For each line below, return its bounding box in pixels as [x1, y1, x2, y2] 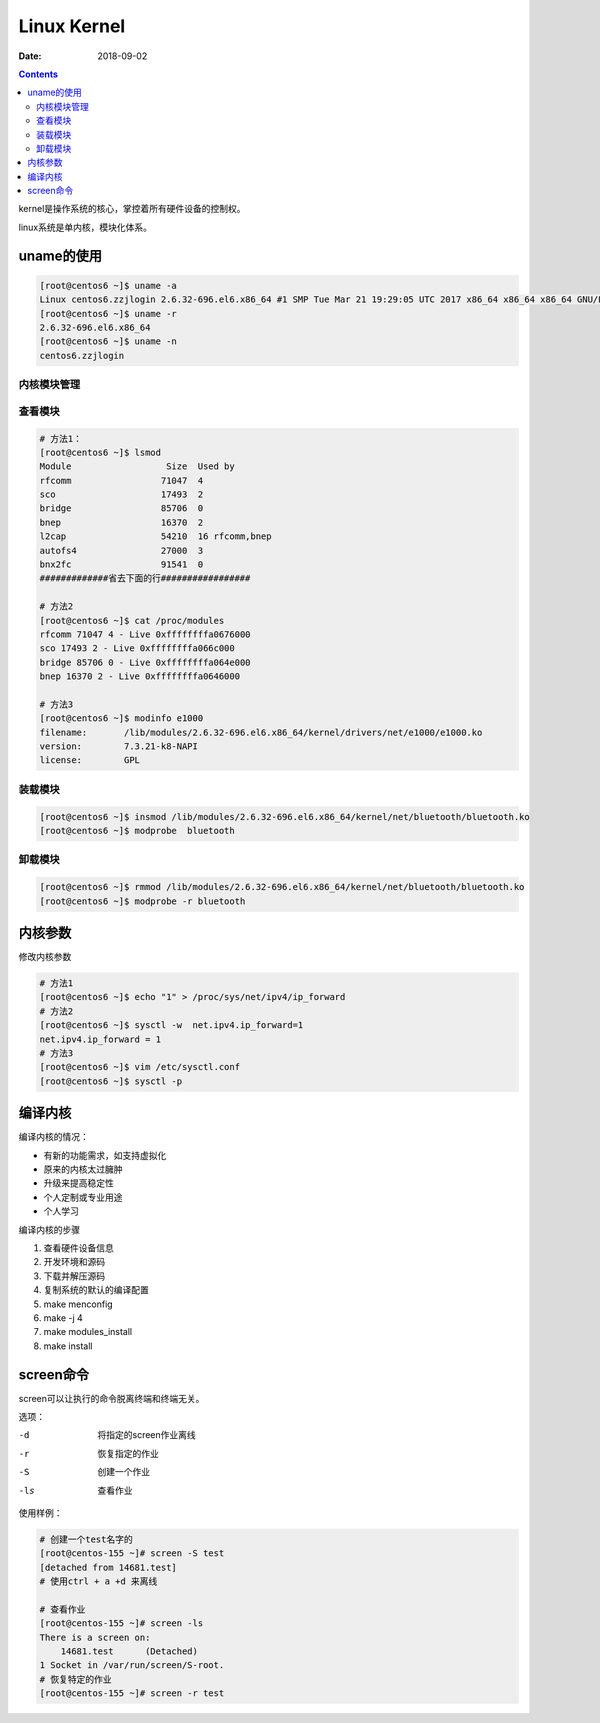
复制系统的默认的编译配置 [43, 1284, 149, 1296]
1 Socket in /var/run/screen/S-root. [39, 1660, 225, 1671]
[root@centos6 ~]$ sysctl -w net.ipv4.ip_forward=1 [39, 1020, 304, 1031]
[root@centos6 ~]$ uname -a [39, 280, 177, 291]
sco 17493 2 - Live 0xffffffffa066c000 [39, 643, 235, 654]
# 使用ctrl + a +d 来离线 [39, 1576, 158, 1587]
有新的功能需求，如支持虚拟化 [43, 1149, 167, 1161]
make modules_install [43, 1326, 133, 1338]
